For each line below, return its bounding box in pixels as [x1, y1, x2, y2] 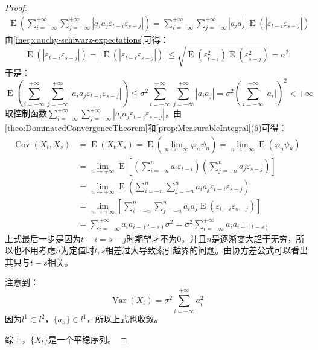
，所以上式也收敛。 [86, 313, 163, 325]
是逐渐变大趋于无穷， [211, 232, 296, 244]
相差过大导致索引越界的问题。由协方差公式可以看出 [105, 244, 308, 256]
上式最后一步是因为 [5, 232, 81, 244]
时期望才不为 [126, 232, 177, 244]
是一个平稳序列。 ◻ [48, 332, 127, 345]
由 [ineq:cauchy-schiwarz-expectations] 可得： [5, 33, 169, 45]
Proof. [5, 1, 27, 13]
